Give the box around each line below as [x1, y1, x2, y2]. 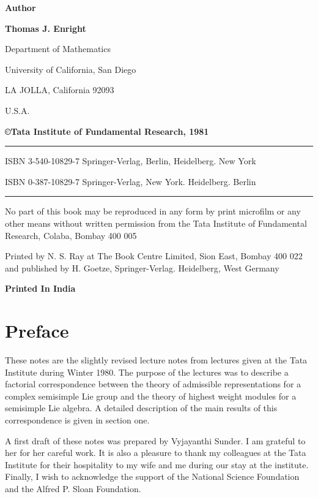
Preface [5, 318, 69, 343]
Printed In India [5, 282, 76, 295]
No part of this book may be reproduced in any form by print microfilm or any [5, 205, 301, 218]
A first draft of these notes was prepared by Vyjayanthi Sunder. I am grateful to [5, 434, 306, 447]
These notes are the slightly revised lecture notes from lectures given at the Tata [5, 354, 308, 366]
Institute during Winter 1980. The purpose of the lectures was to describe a [5, 365, 289, 378]
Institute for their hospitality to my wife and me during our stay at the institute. [5, 458, 309, 471]
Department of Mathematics [5, 42, 111, 55]
